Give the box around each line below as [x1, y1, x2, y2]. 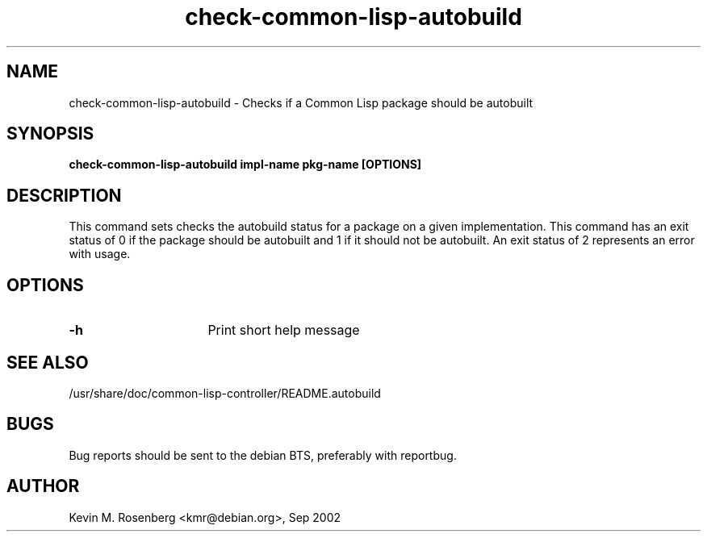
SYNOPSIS [6, 123, 94, 144]
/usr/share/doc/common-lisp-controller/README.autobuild [69, 386, 381, 400]
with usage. [69, 247, 131, 261]
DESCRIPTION [6, 185, 122, 206]
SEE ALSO [6, 352, 89, 373]
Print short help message [207, 322, 360, 339]
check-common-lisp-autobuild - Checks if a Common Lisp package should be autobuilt [69, 95, 533, 110]
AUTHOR [6, 476, 80, 497]
